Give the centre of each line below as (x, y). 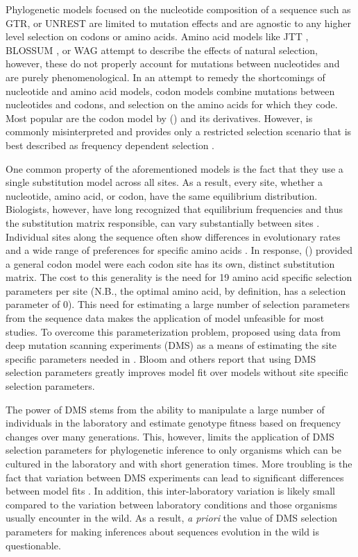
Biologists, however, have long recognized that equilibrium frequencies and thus (174, 209)
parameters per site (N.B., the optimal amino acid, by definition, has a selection (176, 290)
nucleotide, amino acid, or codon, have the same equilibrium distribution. (162, 195)
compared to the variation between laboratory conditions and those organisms (172, 504)
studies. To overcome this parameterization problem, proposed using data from (173, 331)
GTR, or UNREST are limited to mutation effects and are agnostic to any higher (178, 23)
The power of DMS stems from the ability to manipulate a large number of (165, 409)
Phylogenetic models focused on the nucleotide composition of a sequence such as (178, 9)
